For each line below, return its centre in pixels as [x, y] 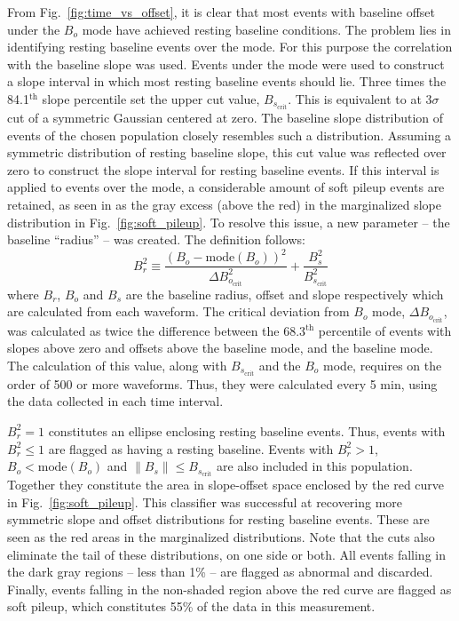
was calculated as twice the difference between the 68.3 [157, 330]
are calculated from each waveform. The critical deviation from [178, 311]
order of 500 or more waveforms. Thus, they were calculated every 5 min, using [222, 383]
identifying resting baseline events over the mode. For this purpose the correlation [230, 47]
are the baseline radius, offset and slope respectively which [285, 294]
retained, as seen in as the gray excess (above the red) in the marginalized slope [225, 205]
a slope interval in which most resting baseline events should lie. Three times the [227, 81]
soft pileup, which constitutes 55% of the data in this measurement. [191, 606]
